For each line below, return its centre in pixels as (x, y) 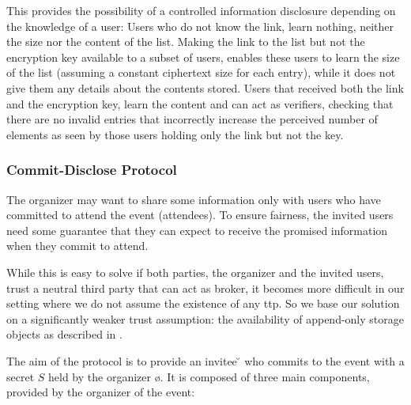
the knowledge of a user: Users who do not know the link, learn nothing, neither (200, 26)
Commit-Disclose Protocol (92, 170)
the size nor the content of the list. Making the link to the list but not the (186, 42)
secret (21, 376)
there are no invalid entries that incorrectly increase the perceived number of (192, 119)
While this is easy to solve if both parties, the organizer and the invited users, (195, 272)
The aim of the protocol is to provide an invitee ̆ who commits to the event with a (205, 360)
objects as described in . (64, 334)
